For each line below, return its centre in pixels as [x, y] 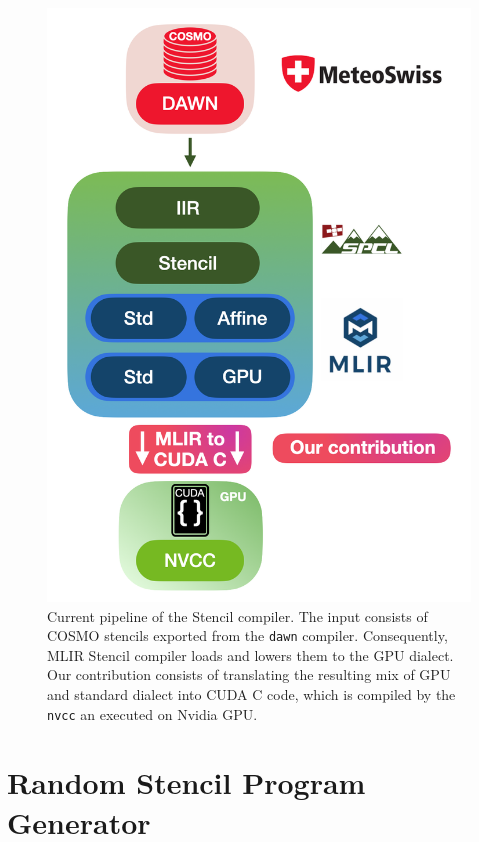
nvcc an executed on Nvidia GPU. [152, 713]
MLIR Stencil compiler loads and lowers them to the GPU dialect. [250, 654]
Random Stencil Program [186, 782]
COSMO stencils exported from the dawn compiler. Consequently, [247, 635]
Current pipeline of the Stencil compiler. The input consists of [237, 615]
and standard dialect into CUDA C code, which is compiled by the [251, 693]
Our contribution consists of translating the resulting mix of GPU [249, 674]
